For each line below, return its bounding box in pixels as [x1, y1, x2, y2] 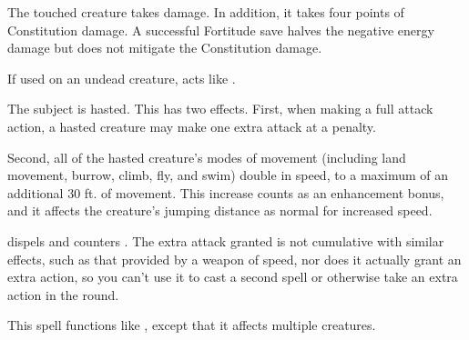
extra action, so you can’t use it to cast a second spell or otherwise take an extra [7, 267, 458, 286]
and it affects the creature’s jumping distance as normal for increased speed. [7, 201, 433, 220]
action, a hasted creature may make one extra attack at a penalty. [7, 116, 376, 135]
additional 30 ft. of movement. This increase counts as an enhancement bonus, [7, 183, 444, 202]
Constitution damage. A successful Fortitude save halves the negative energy [7, 20, 434, 39]
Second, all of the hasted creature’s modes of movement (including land [7, 147, 406, 166]
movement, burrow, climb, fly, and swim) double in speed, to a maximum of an [7, 165, 449, 185]
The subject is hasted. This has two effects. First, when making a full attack [7, 99, 433, 118]
